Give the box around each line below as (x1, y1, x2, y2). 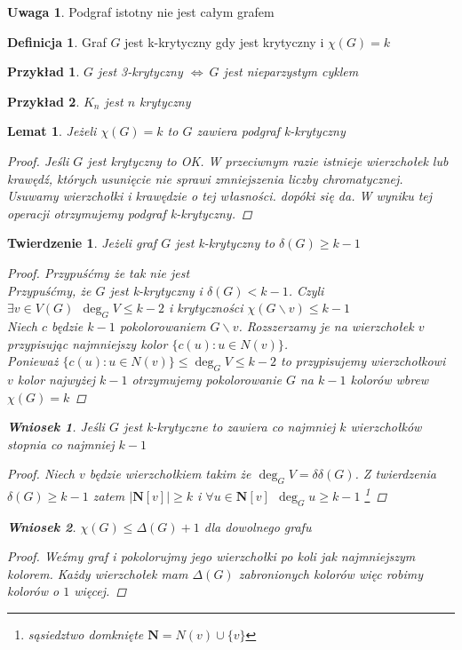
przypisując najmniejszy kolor (7, 334, 168, 353)
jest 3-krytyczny (97, 62, 183, 81)
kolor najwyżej (17, 369, 95, 388)
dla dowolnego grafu (203, 517, 312, 535)
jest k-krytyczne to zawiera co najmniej (123, 417, 336, 436)
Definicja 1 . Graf (7, 32, 107, 51)
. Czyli (288, 281, 324, 299)
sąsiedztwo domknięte (28, 624, 144, 643)
